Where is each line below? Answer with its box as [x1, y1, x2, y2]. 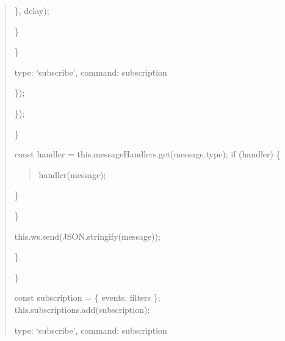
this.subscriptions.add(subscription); [14, 303, 150, 315]
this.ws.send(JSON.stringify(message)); [14, 229, 161, 242]
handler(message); [38, 168, 106, 181]
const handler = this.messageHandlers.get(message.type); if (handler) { [14, 148, 281, 160]
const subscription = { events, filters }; [14, 291, 161, 304]
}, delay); [14, 4, 49, 16]
